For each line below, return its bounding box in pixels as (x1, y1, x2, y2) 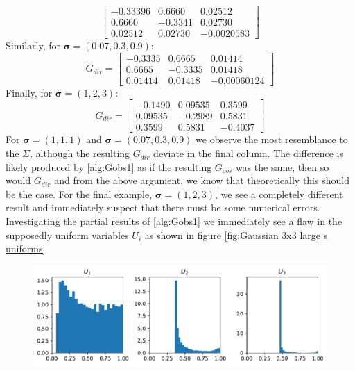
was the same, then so (235, 159, 329, 174)
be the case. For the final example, (6, 186, 153, 201)
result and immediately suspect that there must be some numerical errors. (6, 200, 320, 215)
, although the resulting (30, 146, 130, 160)
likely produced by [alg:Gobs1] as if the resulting (6, 159, 212, 174)
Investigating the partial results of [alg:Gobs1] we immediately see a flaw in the (6, 214, 343, 229)
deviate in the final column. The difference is (153, 146, 343, 160)
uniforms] (6, 241, 46, 256)
